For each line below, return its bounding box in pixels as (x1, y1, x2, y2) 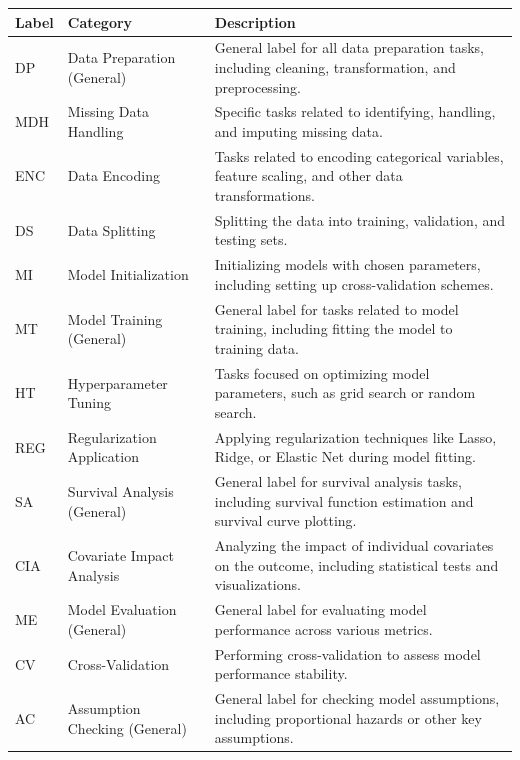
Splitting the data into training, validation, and (214, 209, 506, 230)
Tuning (67, 392, 111, 413)
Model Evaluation (67, 599, 177, 620)
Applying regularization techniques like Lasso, (214, 426, 497, 447)
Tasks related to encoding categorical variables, (214, 145, 504, 166)
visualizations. (214, 574, 301, 595)
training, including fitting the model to (214, 318, 453, 339)
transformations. (214, 185, 315, 205)
